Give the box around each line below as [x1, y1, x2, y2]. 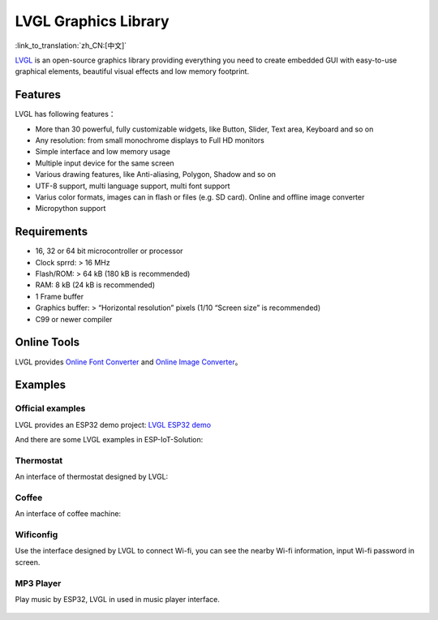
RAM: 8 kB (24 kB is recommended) [35, 280, 156, 290]
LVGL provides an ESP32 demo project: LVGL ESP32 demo [15, 420, 211, 429]
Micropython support [35, 204, 106, 213]
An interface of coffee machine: [15, 509, 122, 519]
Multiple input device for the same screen [35, 158, 174, 168]
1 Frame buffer [35, 291, 84, 301]
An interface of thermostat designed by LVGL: [15, 471, 169, 482]
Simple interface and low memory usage [35, 147, 170, 157]
